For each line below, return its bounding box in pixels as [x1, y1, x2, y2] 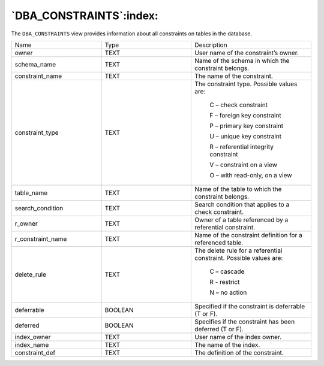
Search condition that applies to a [194, 200, 290, 208]
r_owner [14, 219, 38, 228]
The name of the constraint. [194, 72, 273, 80]
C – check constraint [209, 101, 268, 109]
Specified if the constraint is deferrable [194, 302, 305, 310]
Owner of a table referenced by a [194, 216, 289, 224]
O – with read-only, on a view [209, 171, 292, 179]
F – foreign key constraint [209, 111, 281, 119]
